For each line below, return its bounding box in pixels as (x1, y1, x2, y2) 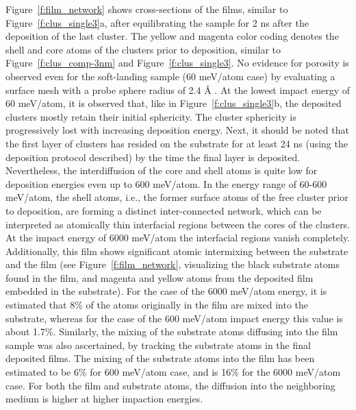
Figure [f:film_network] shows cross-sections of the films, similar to (5, 2, 288, 16)
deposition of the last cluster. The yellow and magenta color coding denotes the (5, 29, 339, 43)
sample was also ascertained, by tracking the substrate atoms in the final (5, 337, 311, 352)
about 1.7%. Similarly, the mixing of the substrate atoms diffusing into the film (5, 324, 338, 339)
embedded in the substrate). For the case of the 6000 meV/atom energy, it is (5, 284, 327, 298)
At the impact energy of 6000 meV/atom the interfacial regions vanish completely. (5, 230, 351, 245)
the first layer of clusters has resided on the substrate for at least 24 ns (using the (5, 136, 348, 150)
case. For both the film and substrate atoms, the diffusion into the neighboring (5, 378, 335, 392)
